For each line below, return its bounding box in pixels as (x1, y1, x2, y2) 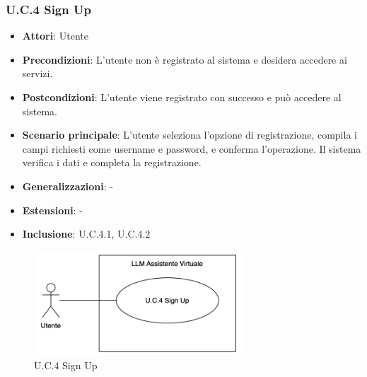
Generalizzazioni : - (22, 178, 113, 193)
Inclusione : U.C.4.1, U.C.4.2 (22, 226, 151, 241)
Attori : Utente (22, 28, 88, 43)
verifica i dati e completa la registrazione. (22, 155, 202, 170)
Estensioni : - (22, 202, 83, 217)
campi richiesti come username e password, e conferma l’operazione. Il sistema (22, 141, 361, 156)
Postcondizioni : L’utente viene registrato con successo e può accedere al (22, 90, 342, 104)
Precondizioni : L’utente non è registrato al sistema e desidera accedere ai (22, 52, 347, 66)
